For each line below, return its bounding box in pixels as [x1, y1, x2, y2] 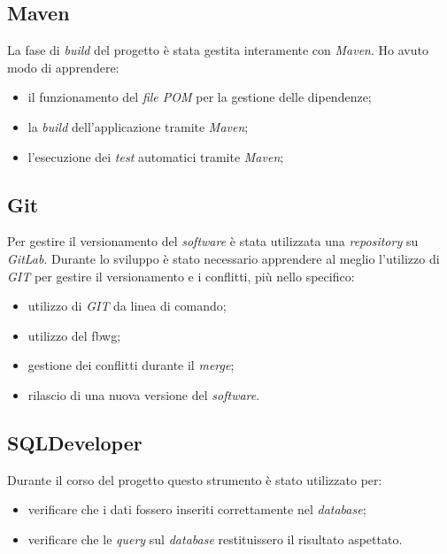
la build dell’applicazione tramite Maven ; [27, 117, 249, 135]
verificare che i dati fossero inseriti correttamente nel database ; [27, 500, 366, 519]
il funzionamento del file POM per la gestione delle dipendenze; [27, 88, 372, 106]
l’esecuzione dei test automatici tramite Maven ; [27, 147, 284, 165]
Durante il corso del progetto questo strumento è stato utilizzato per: [7, 470, 382, 489]
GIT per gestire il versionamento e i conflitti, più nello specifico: [7, 266, 355, 285]
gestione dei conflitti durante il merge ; [27, 356, 235, 374]
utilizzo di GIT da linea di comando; [27, 296, 227, 315]
